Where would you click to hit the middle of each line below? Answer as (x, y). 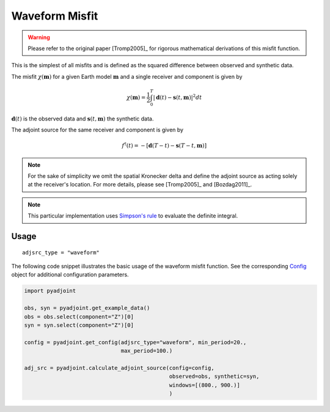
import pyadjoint (50, 291)
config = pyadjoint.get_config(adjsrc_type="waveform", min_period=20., (135, 342)
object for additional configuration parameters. (70, 274)
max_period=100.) (147, 351)
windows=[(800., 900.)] (205, 385)
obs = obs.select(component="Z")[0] (79, 317)
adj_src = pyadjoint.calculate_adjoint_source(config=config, (119, 368)
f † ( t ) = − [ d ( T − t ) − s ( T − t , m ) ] (164, 145)
